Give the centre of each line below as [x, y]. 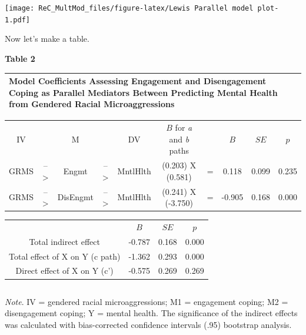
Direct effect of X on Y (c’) [64, 271]
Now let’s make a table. [47, 39]
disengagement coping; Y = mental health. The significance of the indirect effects [151, 313]
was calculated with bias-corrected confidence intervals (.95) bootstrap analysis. [148, 324]
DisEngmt [75, 197]
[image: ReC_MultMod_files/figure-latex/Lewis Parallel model [129, 8]
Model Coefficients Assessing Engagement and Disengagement [138, 81]
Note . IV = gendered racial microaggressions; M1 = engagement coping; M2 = [147, 301]
